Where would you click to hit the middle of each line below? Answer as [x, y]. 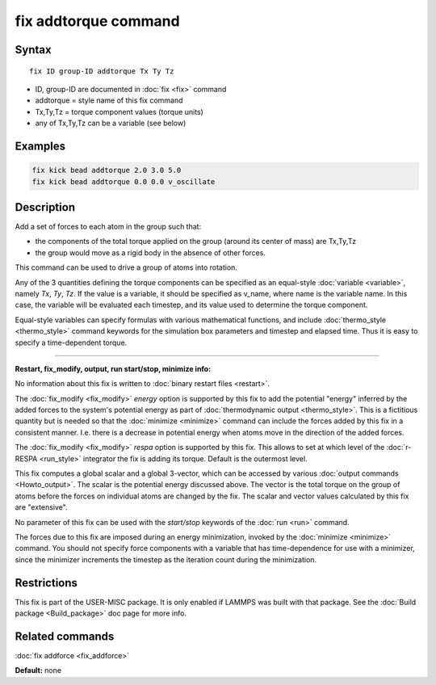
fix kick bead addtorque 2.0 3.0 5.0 [107, 170]
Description [45, 207]
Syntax [33, 50]
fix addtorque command [98, 21]
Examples [40, 146]
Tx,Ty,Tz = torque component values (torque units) [119, 111]
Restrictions [46, 583]
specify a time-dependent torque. [71, 342]
